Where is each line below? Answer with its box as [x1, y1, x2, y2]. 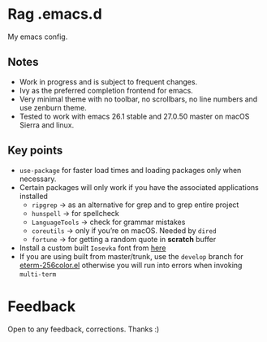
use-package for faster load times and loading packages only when [19, 165, 242, 175]
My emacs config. [7, 32, 68, 41]
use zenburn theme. [19, 102, 87, 112]
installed [19, 191, 48, 201]
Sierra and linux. [19, 119, 75, 130]
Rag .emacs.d [7, 5, 102, 24]
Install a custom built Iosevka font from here [19, 243, 166, 253]
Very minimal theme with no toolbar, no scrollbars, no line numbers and [19, 94, 258, 104]
